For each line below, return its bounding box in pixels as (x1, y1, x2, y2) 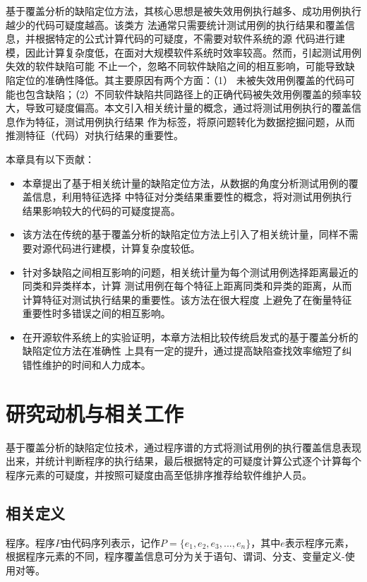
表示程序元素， (284, 535, 354, 550)
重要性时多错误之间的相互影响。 (22, 306, 171, 321)
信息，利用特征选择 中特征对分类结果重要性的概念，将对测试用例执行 (32, 189, 352, 204)
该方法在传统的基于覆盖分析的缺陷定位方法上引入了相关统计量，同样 (22, 227, 339, 242)
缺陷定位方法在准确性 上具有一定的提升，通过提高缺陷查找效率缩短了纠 (22, 343, 352, 358)
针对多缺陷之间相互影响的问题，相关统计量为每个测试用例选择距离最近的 (22, 264, 359, 279)
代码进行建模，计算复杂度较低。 (52, 240, 200, 255)
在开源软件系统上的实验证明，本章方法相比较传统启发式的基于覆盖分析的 (22, 329, 359, 344)
